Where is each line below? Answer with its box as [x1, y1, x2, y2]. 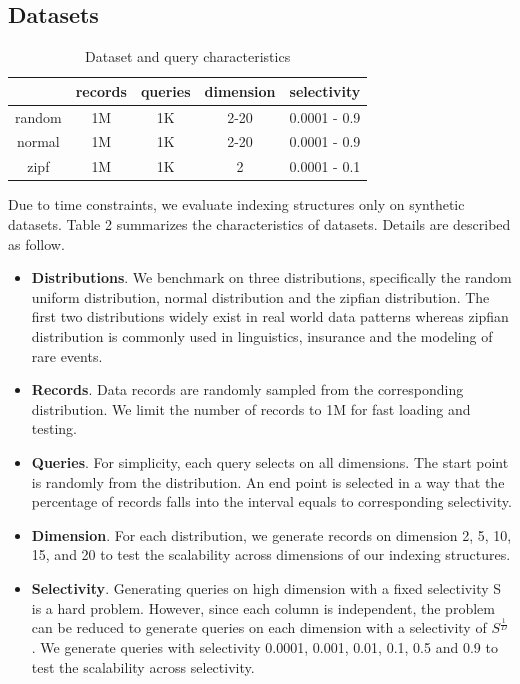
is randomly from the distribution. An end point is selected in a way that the [31, 471, 505, 492]
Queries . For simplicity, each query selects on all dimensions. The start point [31, 451, 509, 472]
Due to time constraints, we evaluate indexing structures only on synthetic [8, 194, 465, 215]
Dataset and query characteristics [85, 46, 291, 67]
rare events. [31, 345, 103, 366]
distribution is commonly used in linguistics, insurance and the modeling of [31, 325, 493, 346]
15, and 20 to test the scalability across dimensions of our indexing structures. [31, 544, 511, 565]
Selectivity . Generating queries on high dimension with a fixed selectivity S [31, 577, 502, 598]
